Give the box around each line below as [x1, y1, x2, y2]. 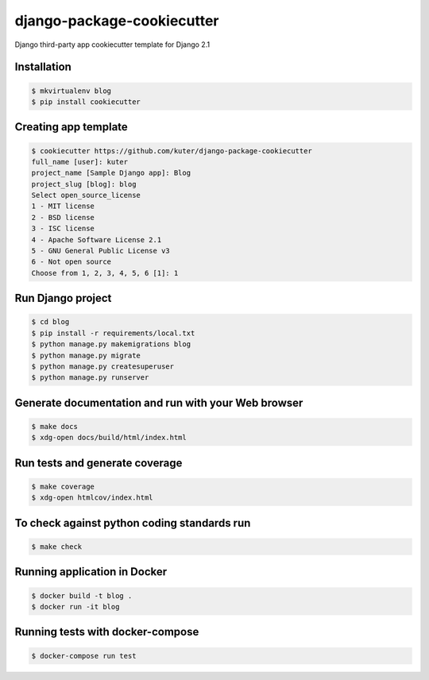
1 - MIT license [31, 202, 95, 211]
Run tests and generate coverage [14, 456, 183, 469]
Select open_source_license [31, 191, 141, 200]
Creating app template [14, 120, 129, 134]
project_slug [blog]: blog [31, 180, 137, 188]
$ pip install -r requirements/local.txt [31, 328, 195, 338]
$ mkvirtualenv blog [31, 86, 111, 95]
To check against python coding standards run [14, 516, 251, 530]
